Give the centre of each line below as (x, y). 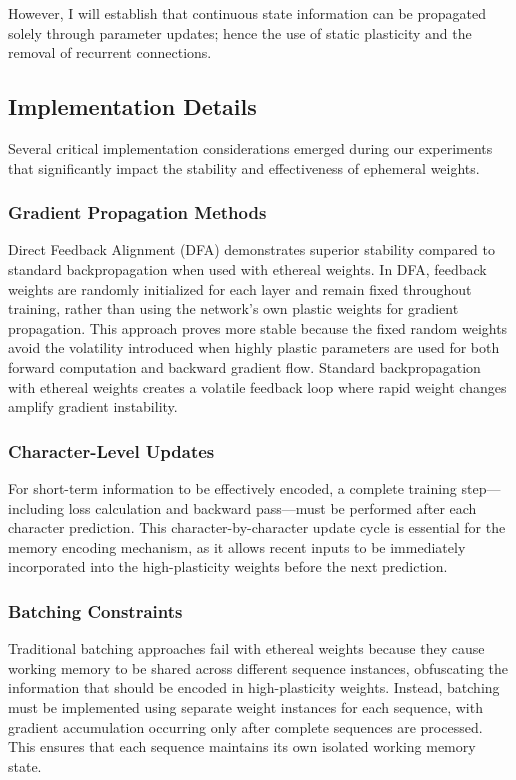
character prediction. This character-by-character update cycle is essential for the (257, 527)
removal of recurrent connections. (110, 52)
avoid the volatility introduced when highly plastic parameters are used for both (254, 347)
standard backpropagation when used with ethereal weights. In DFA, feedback (247, 268)
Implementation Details (132, 106)
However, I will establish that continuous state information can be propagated (247, 13)
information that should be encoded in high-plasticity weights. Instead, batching (254, 687)
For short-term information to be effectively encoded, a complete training (232, 487)
